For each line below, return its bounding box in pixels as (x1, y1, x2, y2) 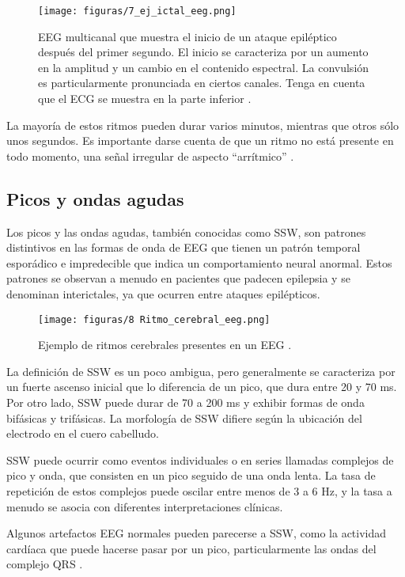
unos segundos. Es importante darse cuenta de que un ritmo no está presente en (6, 132, 394, 149)
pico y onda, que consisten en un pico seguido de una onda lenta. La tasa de (6, 467, 376, 484)
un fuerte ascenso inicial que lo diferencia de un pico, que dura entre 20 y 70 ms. (6, 378, 397, 395)
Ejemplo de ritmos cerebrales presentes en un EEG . (38, 336, 292, 353)
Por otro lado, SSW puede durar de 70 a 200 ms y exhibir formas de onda (6, 394, 365, 411)
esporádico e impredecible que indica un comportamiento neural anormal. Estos (6, 254, 392, 271)
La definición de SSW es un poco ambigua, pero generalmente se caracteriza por (6, 363, 396, 379)
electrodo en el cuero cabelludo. (6, 425, 159, 442)
